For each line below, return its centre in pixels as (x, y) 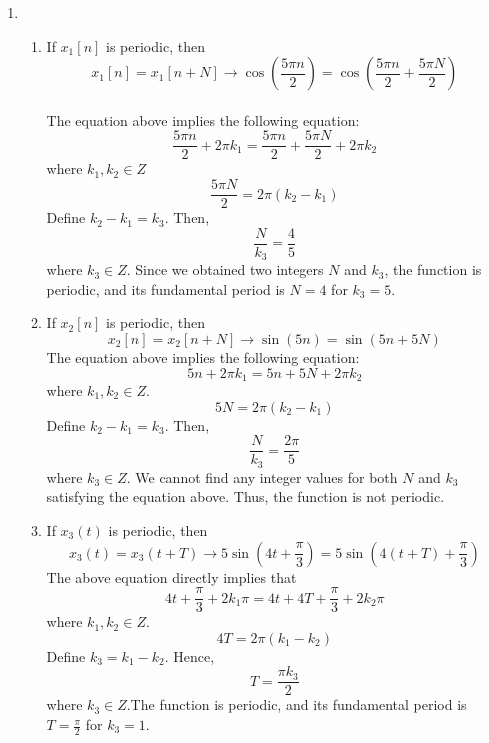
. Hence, (189, 655)
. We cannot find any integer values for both (262, 476)
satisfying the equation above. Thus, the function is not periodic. (245, 496)
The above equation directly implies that (171, 576)
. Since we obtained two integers (225, 269)
